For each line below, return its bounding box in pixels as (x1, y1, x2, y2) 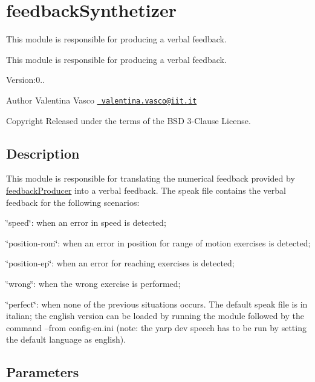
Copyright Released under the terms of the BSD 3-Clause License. (6, 114, 251, 127)
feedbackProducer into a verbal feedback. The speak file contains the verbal (6, 183, 286, 196)
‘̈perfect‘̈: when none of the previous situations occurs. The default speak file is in (6, 297, 308, 310)
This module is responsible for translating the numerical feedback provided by (6, 172, 295, 185)
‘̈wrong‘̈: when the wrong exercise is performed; (6, 277, 181, 289)
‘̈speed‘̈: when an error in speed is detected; (6, 216, 166, 229)
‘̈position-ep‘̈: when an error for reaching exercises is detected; (6, 257, 235, 269)
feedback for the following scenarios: (6, 196, 140, 208)
